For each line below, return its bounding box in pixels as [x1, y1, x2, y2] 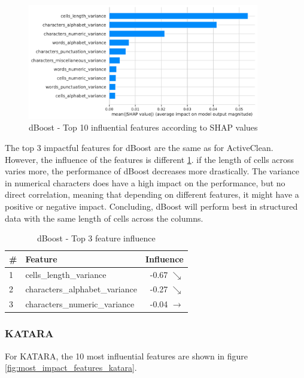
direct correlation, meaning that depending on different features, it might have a [5, 188, 299, 201]
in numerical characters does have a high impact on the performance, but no [5, 176, 285, 189]
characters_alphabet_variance [25, 283, 137, 295]
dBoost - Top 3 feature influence [37, 232, 156, 244]
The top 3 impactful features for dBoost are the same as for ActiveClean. [5, 141, 273, 153]
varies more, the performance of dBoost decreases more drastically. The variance [5, 165, 299, 177]
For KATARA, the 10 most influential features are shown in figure [5, 349, 248, 362]
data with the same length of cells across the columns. [5, 211, 203, 224]
